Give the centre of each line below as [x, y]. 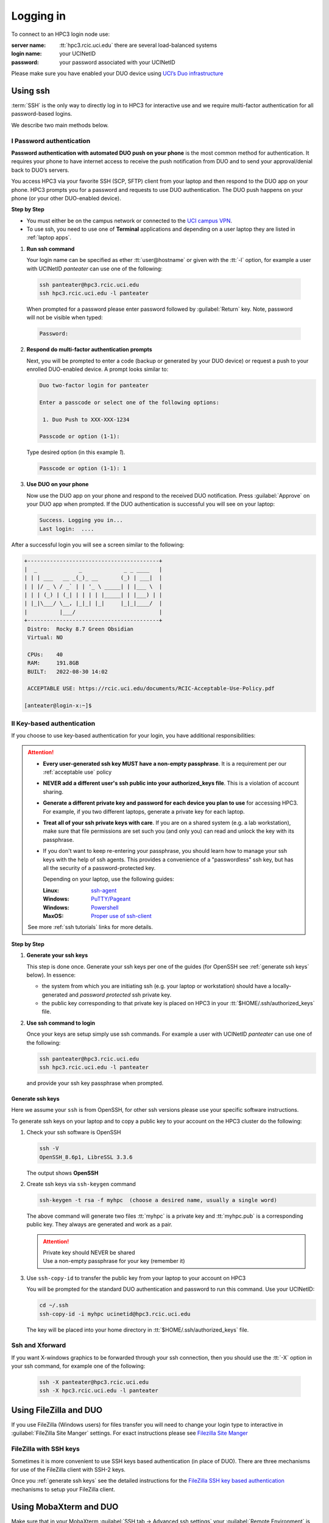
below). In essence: [51, 975]
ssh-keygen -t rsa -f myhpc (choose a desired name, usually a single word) [158, 1200]
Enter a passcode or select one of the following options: [129, 402]
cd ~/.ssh [54, 1306]
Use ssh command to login [61, 1023]
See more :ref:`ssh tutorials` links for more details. [90, 927]
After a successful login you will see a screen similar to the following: [98, 545]
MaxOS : [53, 916]
